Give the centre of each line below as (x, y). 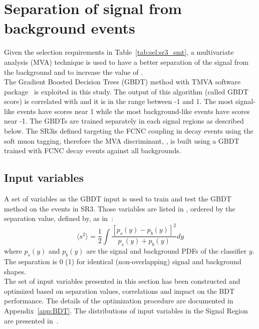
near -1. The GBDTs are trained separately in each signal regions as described (124, 121)
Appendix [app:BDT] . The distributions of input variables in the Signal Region (126, 310)
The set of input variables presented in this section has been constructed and (122, 281)
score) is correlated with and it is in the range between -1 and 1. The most (119, 101)
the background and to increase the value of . (74, 72)
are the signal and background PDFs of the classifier (167, 251)
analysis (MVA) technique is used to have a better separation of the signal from (126, 62)
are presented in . (31, 320)
